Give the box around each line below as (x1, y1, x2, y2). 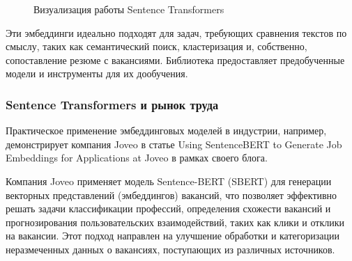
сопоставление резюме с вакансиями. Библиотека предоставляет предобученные (6, 52, 345, 67)
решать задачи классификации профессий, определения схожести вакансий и (6, 201, 331, 216)
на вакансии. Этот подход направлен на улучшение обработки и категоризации (6, 228, 339, 243)
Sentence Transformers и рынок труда (6, 95, 219, 113)
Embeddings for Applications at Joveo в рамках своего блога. (6, 150, 268, 165)
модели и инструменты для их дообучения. (6, 66, 188, 81)
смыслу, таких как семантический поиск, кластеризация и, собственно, (6, 39, 307, 54)
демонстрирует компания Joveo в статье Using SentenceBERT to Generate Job (6, 136, 342, 151)
